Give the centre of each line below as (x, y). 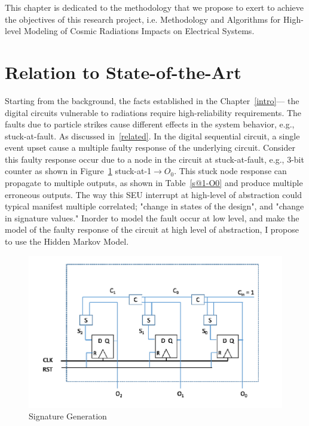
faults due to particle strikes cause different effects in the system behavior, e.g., (150, 124)
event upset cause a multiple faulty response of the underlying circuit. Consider (150, 147)
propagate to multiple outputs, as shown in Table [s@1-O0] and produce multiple (154, 183)
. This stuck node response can (230, 171)
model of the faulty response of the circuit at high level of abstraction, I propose (152, 229)
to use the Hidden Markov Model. (67, 241)
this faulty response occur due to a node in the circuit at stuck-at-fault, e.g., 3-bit (154, 159)
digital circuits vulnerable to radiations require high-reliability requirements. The (153, 112)
